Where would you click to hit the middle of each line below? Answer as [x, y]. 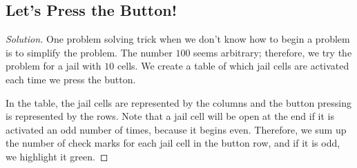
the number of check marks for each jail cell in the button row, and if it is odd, [173, 143]
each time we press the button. [71, 79]
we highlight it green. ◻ [57, 156]
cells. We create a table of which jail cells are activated [233, 66]
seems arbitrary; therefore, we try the [273, 52]
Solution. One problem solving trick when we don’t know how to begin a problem [178, 39]
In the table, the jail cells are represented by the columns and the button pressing [179, 102]
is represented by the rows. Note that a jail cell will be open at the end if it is [170, 116]
